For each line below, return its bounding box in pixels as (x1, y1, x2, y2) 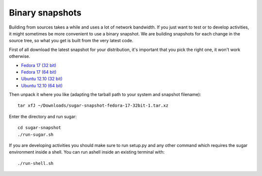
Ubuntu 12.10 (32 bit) (21, 76, 63, 82)
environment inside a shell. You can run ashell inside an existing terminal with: (9, 149, 165, 155)
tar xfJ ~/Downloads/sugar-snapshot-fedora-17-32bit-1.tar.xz (17, 103, 169, 109)
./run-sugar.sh (17, 131, 54, 137)
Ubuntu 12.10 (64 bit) (21, 82, 63, 88)
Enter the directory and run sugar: (9, 113, 77, 119)
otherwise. (9, 53, 31, 59)
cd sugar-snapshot (17, 125, 62, 130)
